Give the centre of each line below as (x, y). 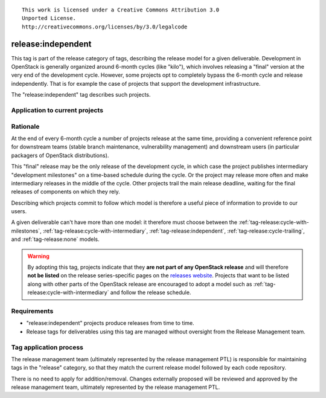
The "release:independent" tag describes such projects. (81, 95)
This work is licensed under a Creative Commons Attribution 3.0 (121, 10)
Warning (38, 256)
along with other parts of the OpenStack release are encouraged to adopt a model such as (140, 284)
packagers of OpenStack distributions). (60, 155)
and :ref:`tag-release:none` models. (55, 239)
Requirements (32, 311)
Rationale (25, 126)
